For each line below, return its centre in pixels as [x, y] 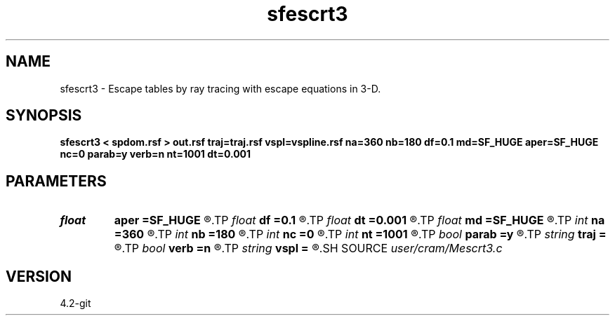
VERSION [39, 276]
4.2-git [75, 303]
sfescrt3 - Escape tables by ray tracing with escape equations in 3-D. [220, 88]
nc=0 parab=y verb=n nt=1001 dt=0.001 [156, 154]
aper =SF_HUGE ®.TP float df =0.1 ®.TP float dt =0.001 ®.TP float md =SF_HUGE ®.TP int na [359, 220]
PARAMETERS [56, 181]
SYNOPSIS [44, 116]
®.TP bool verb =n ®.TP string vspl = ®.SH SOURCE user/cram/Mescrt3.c [308, 248]
